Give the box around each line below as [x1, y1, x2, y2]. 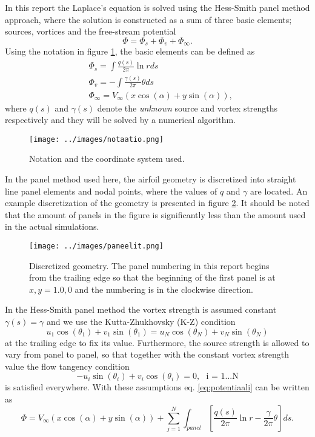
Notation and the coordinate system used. [29, 152, 185, 165]
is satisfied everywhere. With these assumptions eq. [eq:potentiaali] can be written [5, 381, 310, 393]
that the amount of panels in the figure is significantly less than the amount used [5, 208, 306, 221]
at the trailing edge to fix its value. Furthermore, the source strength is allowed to [5, 336, 310, 349]
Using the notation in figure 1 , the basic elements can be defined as [5, 45, 255, 58]
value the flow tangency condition [5, 359, 130, 372]
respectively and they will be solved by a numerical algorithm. [5, 113, 236, 126]
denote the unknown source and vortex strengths [97, 101, 278, 114]
